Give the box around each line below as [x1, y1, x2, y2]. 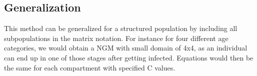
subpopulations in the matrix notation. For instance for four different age [4, 32, 228, 43]
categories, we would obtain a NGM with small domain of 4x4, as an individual [4, 42, 247, 53]
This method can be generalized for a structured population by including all [4, 23, 237, 33]
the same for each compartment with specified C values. [4, 62, 175, 72]
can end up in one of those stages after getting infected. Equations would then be [4, 52, 253, 62]
